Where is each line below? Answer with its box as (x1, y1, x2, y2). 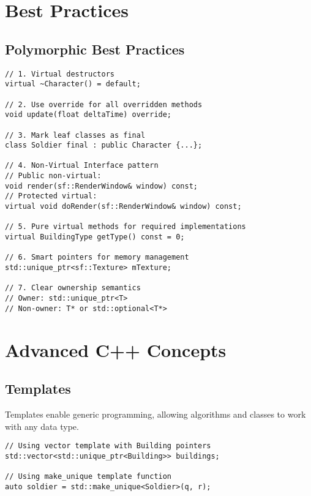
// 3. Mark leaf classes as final (5, 130, 146, 140)
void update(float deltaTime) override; (5, 110, 172, 119)
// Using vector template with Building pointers (5, 442, 211, 451)
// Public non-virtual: (5, 171, 102, 181)
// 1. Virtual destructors (5, 69, 114, 78)
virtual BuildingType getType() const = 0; (5, 233, 185, 242)
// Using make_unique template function (5, 472, 172, 481)
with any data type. (5, 419, 79, 432)
